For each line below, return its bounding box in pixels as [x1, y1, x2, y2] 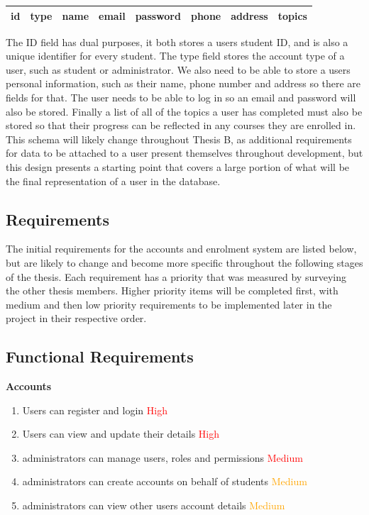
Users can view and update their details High [22, 426, 220, 441]
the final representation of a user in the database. [6, 173, 221, 188]
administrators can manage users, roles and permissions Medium [22, 450, 303, 465]
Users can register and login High [22, 402, 167, 417]
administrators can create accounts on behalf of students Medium [22, 474, 307, 489]
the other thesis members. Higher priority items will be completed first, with [6, 283, 338, 298]
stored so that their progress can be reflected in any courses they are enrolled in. [6, 118, 356, 133]
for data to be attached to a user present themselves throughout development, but [6, 145, 363, 160]
